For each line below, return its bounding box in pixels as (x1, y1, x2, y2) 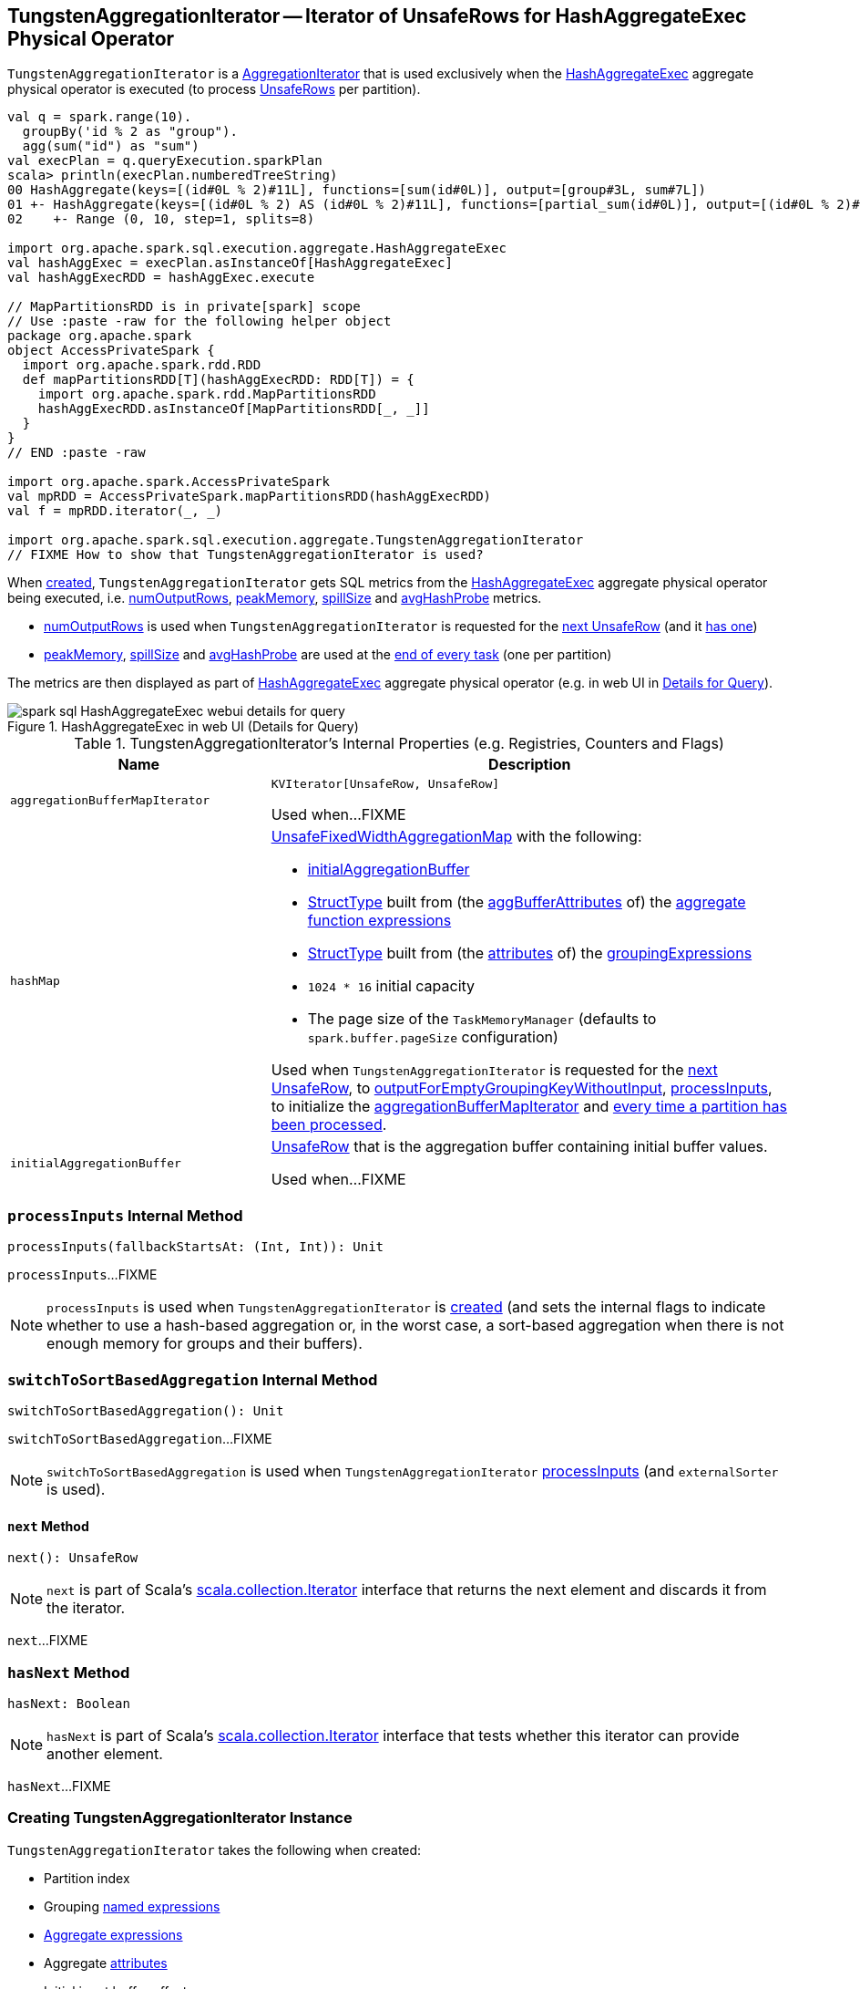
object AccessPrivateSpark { (7, 343, 215, 358)
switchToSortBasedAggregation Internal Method (7, 1370, 378, 1389)
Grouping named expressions (44, 1898, 220, 1914)
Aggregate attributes (44, 1954, 168, 1971)
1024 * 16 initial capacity (307, 977, 476, 996)
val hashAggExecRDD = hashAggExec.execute (7, 270, 315, 285)
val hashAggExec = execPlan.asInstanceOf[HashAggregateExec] (7, 255, 453, 271)
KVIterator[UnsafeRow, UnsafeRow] (271, 777, 500, 792)
